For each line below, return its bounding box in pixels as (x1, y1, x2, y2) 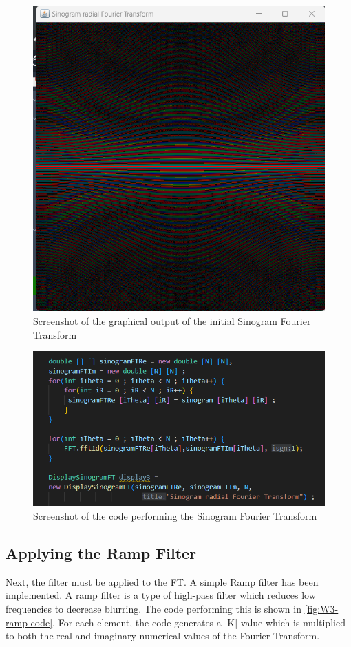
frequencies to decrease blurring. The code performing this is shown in (6, 602, 301, 616)
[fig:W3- (304, 602, 339, 616)
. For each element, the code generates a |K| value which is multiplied (52, 615, 345, 629)
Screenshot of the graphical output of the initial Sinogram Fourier (33, 313, 311, 328)
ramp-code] (6, 615, 53, 629)
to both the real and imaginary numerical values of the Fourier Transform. (6, 628, 320, 643)
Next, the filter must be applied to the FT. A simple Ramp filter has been (6, 574, 319, 588)
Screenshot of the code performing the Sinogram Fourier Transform (33, 509, 317, 523)
